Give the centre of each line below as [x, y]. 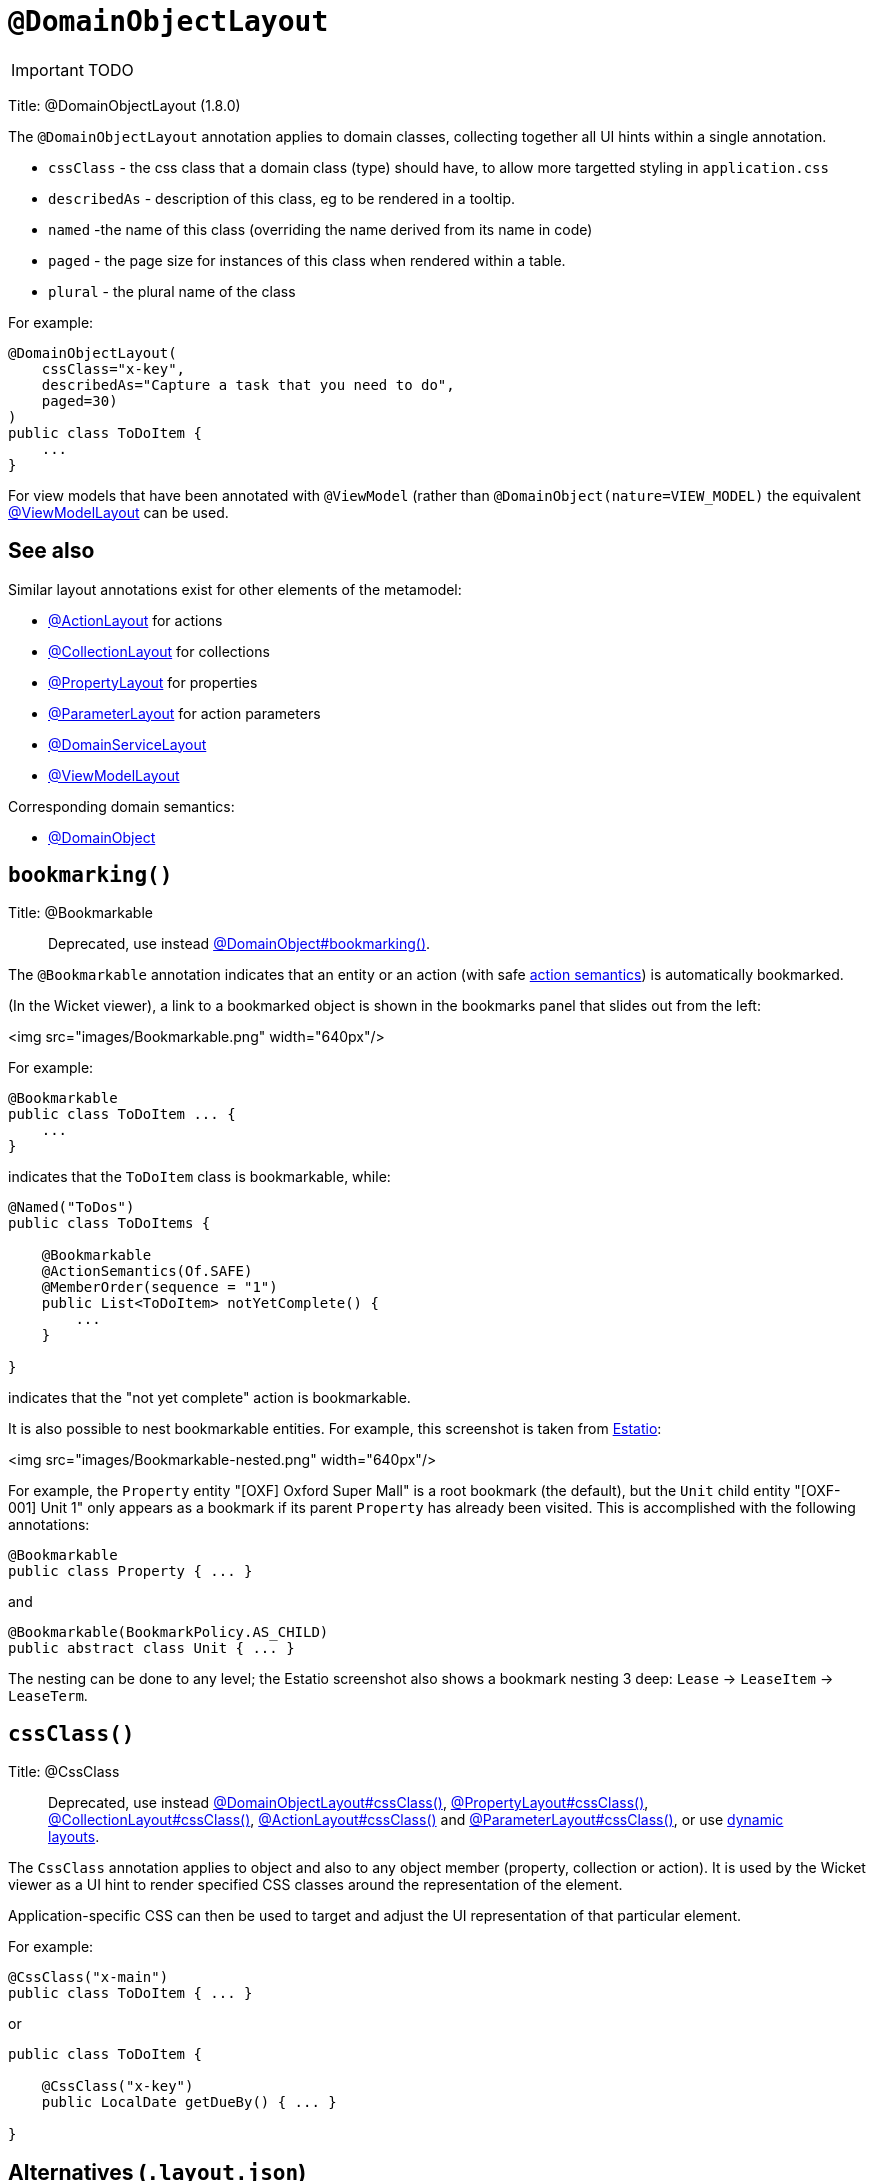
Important [47, 69]
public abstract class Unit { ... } [151, 1648]
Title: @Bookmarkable [80, 913]
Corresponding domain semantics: [121, 806]
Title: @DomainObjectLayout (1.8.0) [124, 105]
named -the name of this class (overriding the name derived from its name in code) [320, 229]
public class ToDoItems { [109, 1223]
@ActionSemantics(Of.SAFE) [147, 1271]
